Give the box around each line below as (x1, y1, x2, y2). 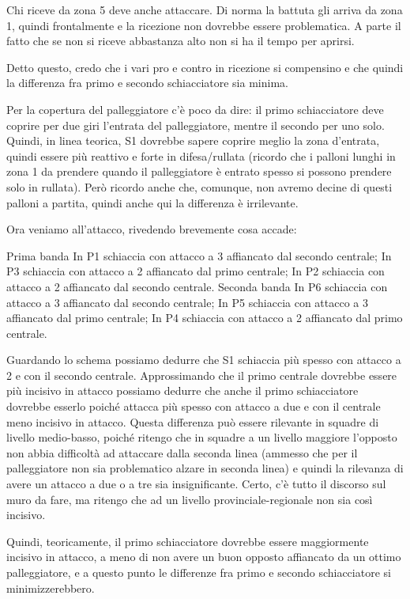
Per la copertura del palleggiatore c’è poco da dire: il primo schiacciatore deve (6, 100, 384, 117)
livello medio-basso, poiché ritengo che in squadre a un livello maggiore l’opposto (6, 429, 397, 445)
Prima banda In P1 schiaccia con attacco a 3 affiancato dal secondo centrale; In (6, 247, 392, 263)
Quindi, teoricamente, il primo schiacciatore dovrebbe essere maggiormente (6, 533, 369, 549)
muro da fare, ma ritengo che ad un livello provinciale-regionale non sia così (6, 491, 373, 507)
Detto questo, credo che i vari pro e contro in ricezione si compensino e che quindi (6, 59, 404, 75)
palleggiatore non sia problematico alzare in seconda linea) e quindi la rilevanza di (6, 460, 404, 476)
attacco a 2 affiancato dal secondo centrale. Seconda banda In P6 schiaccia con (6, 278, 388, 294)
